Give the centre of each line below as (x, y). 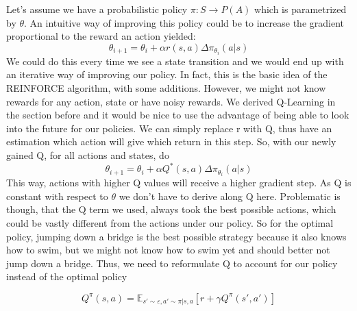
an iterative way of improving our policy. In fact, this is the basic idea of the (167, 74)
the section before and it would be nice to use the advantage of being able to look (178, 115)
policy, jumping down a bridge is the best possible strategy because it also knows (176, 236)
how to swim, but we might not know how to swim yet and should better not (168, 250)
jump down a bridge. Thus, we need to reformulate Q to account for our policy (172, 263)
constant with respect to (57, 196)
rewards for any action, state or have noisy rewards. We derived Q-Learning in (171, 101)
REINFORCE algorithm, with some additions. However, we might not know (166, 88)
